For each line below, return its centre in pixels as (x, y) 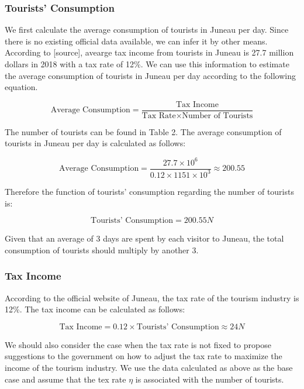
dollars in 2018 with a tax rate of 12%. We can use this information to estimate (147, 64)
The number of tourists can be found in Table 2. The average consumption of (143, 131)
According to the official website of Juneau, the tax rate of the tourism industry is (152, 297)
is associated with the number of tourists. (210, 379)
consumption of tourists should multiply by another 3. (102, 249)
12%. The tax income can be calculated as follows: (95, 309)
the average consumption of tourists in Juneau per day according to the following (150, 75)
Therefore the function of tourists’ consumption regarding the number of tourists (149, 191)
